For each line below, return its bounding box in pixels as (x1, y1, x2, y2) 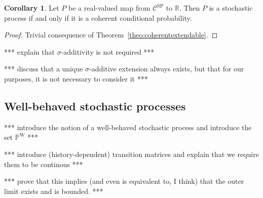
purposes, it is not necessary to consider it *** (4, 73, 148, 84)
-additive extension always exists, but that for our (89, 63, 244, 74)
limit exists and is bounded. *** (4, 185, 103, 196)
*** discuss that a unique (4, 63, 83, 74)
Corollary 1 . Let (4, 3, 59, 13)
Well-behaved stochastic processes (4, 98, 186, 113)
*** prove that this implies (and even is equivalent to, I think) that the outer (4, 176, 244, 186)
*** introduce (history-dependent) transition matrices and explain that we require (4, 148, 259, 159)
